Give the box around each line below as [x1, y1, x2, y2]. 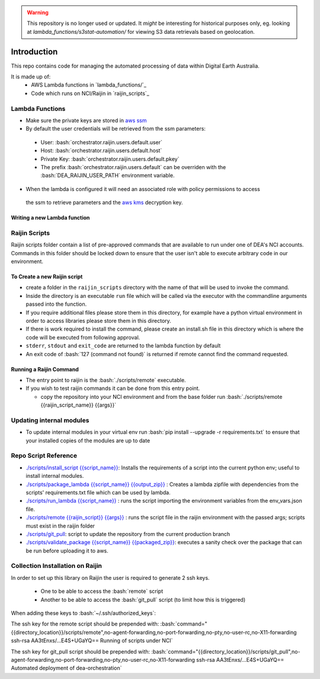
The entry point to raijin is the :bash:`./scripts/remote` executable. [25, 376, 186, 383]
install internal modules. [25, 472, 84, 480]
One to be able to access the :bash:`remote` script [40, 588, 163, 595]
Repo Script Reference [11, 452, 77, 460]
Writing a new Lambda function [11, 214, 90, 221]
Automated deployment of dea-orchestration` [11, 665, 122, 672]
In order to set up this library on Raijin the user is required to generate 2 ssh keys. [11, 574, 210, 581]
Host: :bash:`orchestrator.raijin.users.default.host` [40, 147, 162, 154]
